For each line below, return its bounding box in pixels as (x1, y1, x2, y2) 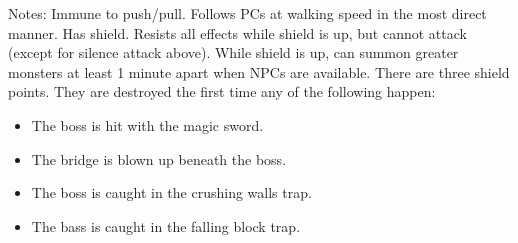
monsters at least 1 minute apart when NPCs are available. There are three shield (8, 61, 510, 82)
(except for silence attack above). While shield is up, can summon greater (8, 42, 459, 63)
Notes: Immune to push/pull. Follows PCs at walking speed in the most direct (8, 3, 487, 23)
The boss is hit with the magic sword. (31, 114, 264, 135)
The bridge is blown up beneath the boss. (31, 148, 287, 169)
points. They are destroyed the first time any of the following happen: (8, 81, 436, 102)
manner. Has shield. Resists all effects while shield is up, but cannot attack (8, 22, 467, 43)
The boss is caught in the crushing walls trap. (31, 182, 312, 203)
